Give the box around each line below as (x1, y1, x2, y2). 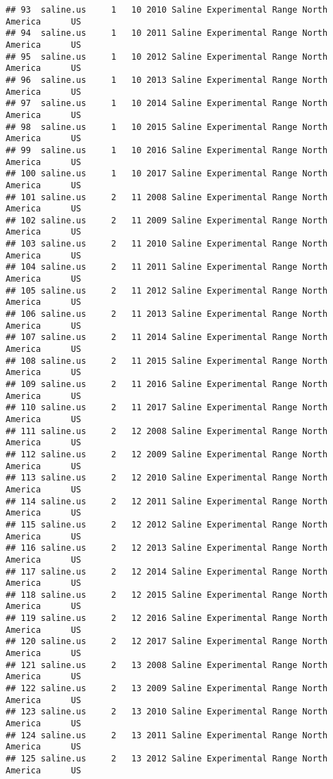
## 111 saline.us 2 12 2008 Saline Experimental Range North (6, 426, 328, 436)
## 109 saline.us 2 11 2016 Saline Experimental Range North (6, 379, 328, 389)
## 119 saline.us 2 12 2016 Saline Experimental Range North (6, 613, 328, 624)
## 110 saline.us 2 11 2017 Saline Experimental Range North (6, 402, 328, 413)
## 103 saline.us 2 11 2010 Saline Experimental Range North (6, 239, 328, 249)
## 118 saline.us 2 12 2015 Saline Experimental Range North (6, 589, 328, 600)
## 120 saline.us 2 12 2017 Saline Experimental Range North (6, 636, 328, 647)
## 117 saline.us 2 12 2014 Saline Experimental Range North (6, 566, 328, 577)
